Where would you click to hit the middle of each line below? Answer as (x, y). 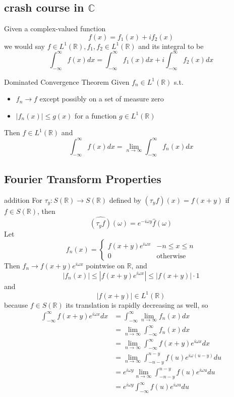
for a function (96, 115)
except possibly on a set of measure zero (102, 99)
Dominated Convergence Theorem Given (67, 81)
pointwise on (105, 265)
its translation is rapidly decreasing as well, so (137, 304)
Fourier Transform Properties (83, 178)
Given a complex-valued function (55, 29)
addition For (23, 200)
